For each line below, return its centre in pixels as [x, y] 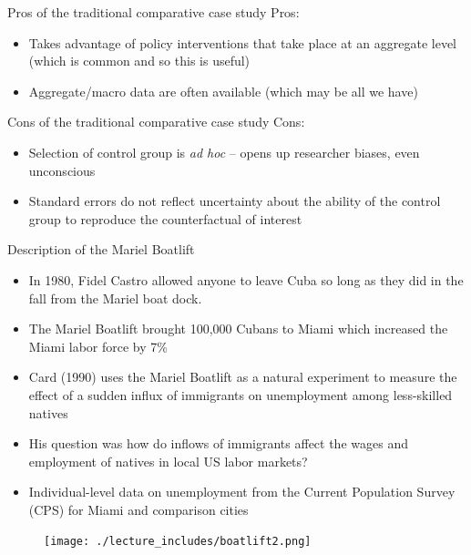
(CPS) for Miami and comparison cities [138, 509]
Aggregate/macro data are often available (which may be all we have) [223, 91]
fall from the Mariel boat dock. [115, 298]
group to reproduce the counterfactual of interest [165, 218]
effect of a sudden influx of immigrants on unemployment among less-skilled [241, 394]
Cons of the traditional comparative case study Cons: [156, 122]
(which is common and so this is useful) [139, 61]
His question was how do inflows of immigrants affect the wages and [218, 443]
